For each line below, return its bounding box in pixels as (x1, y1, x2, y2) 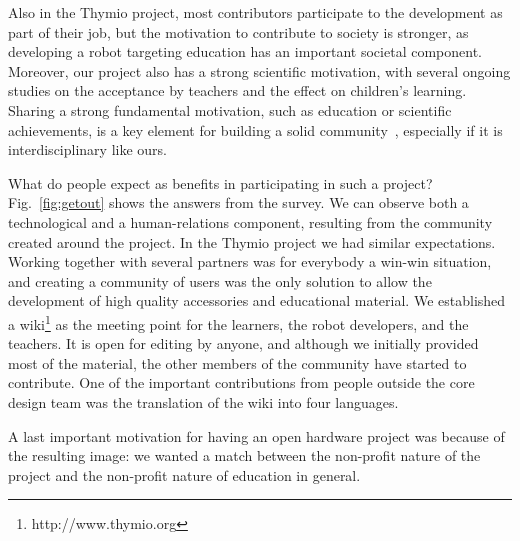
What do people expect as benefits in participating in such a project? (8, 172, 433, 193)
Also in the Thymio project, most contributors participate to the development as (8, 2, 503, 22)
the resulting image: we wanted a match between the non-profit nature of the (8, 445, 481, 466)
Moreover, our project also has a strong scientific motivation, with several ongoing (8, 60, 511, 81)
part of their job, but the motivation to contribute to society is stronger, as (8, 21, 469, 42)
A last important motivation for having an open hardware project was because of (8, 425, 505, 446)
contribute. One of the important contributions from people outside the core (8, 372, 475, 393)
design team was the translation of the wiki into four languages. (8, 391, 399, 412)
